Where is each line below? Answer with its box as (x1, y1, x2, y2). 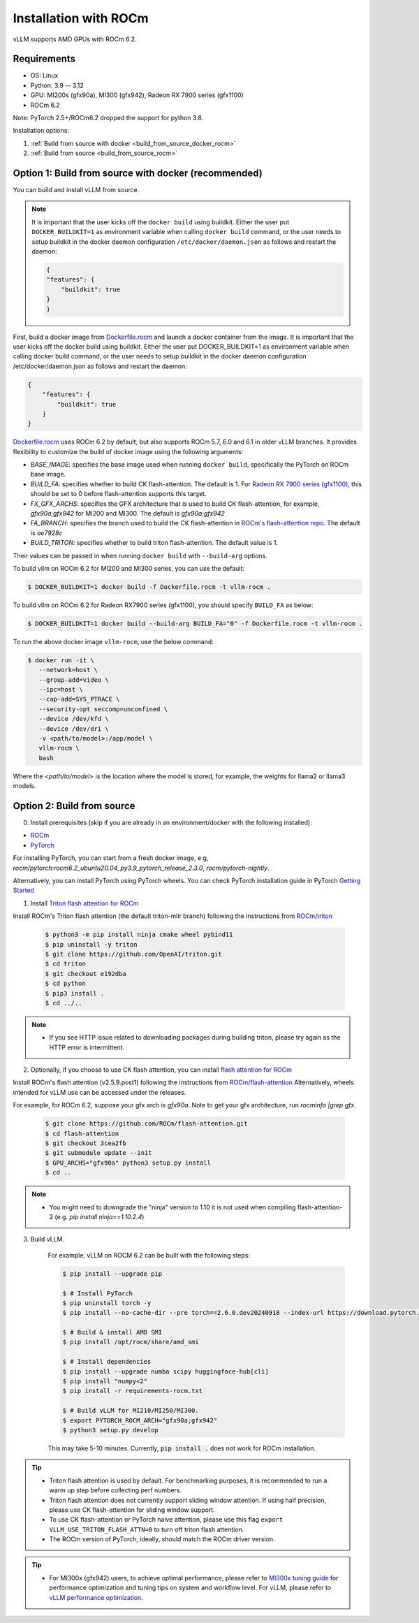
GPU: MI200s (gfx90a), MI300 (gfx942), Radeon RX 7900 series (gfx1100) (30, 91, 244, 99)
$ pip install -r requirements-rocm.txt (62, 1387, 203, 1395)
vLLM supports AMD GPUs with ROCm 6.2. (13, 35, 137, 43)
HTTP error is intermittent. (49, 1043, 125, 1051)
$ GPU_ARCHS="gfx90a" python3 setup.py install (45, 1158, 211, 1167)
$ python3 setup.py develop (62, 1426, 159, 1434)
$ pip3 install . (45, 989, 105, 997)
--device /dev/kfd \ (38, 715, 110, 723)
